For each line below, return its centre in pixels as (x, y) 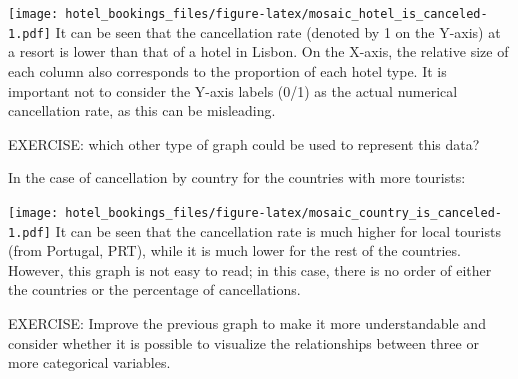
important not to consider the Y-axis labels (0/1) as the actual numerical (233, 90)
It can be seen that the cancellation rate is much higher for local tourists (278, 230)
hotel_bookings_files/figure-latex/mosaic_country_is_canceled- (283, 212)
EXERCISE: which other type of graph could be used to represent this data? (244, 143)
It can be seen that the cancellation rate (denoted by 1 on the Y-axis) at (278, 31)
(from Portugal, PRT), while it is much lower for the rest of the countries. (234, 250)
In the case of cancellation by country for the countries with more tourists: (237, 177)
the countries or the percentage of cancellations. (154, 289)
